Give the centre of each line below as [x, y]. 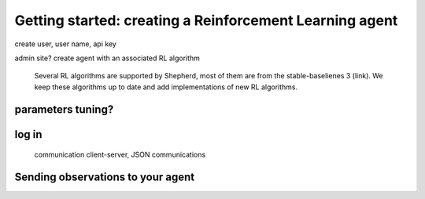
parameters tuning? [64, 109]
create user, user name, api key [66, 44]
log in [28, 134]
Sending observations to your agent [105, 177]
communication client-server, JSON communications [120, 155]
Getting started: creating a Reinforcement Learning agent [206, 20]
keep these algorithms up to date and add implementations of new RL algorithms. [166, 87]
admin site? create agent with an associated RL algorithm [107, 58]
